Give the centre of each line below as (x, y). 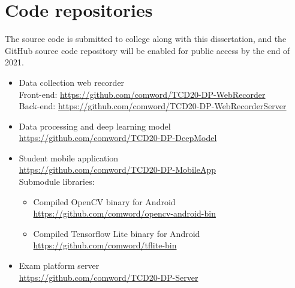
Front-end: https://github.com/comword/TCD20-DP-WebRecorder (142, 94)
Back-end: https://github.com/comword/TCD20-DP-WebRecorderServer (153, 106)
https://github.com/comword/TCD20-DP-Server (109, 277)
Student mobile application (69, 157)
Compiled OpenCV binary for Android (104, 201)
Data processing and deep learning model (95, 126)
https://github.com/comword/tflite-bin (105, 245)
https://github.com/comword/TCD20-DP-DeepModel (118, 138)
